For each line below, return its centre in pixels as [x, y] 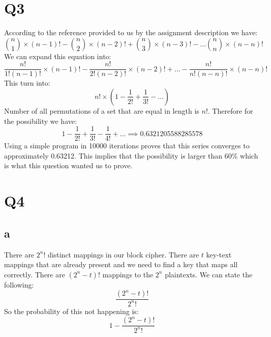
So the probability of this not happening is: [71, 311]
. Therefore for [230, 110]
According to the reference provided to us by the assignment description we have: [131, 32]
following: [19, 284]
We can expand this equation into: [58, 56]
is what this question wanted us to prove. [68, 165]
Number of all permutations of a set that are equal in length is [102, 110]
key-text [219, 254]
